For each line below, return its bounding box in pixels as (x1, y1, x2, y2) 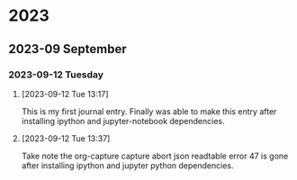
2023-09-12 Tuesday (8, 68, 104, 81)
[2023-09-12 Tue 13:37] (21, 132, 111, 144)
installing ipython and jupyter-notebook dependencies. (21, 115, 225, 126)
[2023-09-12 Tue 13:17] (21, 88, 109, 99)
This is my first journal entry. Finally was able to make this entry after (21, 105, 277, 117)
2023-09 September (8, 41, 127, 57)
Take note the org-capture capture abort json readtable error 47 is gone (21, 150, 289, 161)
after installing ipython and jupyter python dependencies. (21, 159, 234, 171)
